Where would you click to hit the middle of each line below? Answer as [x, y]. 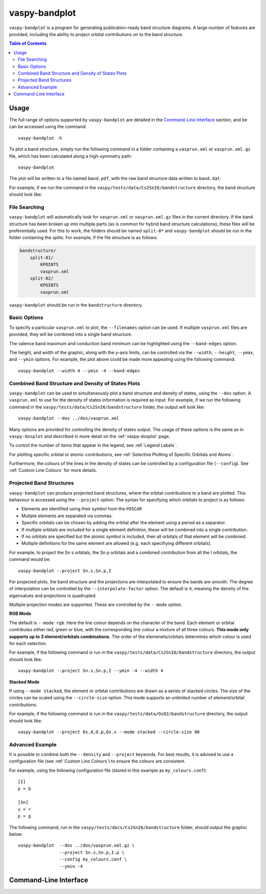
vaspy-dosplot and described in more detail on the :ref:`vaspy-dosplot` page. [90, 436]
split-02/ [42, 278]
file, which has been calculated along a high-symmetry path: [71, 156]
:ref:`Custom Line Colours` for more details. [53, 470]
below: [16, 834]
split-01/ [42, 257]
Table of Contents [28, 43]
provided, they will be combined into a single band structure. [71, 334]
